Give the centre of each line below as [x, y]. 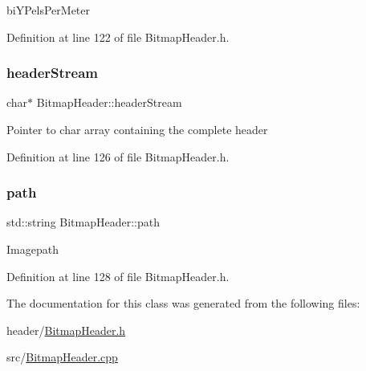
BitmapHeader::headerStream [109, 102]
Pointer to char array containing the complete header [137, 129]
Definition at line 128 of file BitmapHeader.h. [118, 276]
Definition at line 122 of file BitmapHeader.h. [118, 37]
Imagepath [33, 249]
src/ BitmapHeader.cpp [62, 357]
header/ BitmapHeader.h [66, 330]
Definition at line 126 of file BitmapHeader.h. [118, 156]
